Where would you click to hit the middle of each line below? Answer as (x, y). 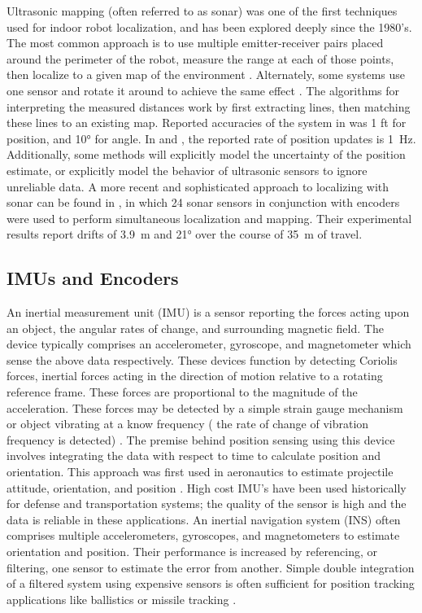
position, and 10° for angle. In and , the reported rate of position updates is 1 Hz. (211, 138)
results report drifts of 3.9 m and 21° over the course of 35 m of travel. (185, 234)
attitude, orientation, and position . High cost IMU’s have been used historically (207, 487)
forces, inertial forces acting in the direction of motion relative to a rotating (195, 376)
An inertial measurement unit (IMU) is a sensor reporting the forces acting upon (208, 312)
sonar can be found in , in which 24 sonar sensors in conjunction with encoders (203, 202)
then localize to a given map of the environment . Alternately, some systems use (206, 74)
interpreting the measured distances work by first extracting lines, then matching (209, 106)
